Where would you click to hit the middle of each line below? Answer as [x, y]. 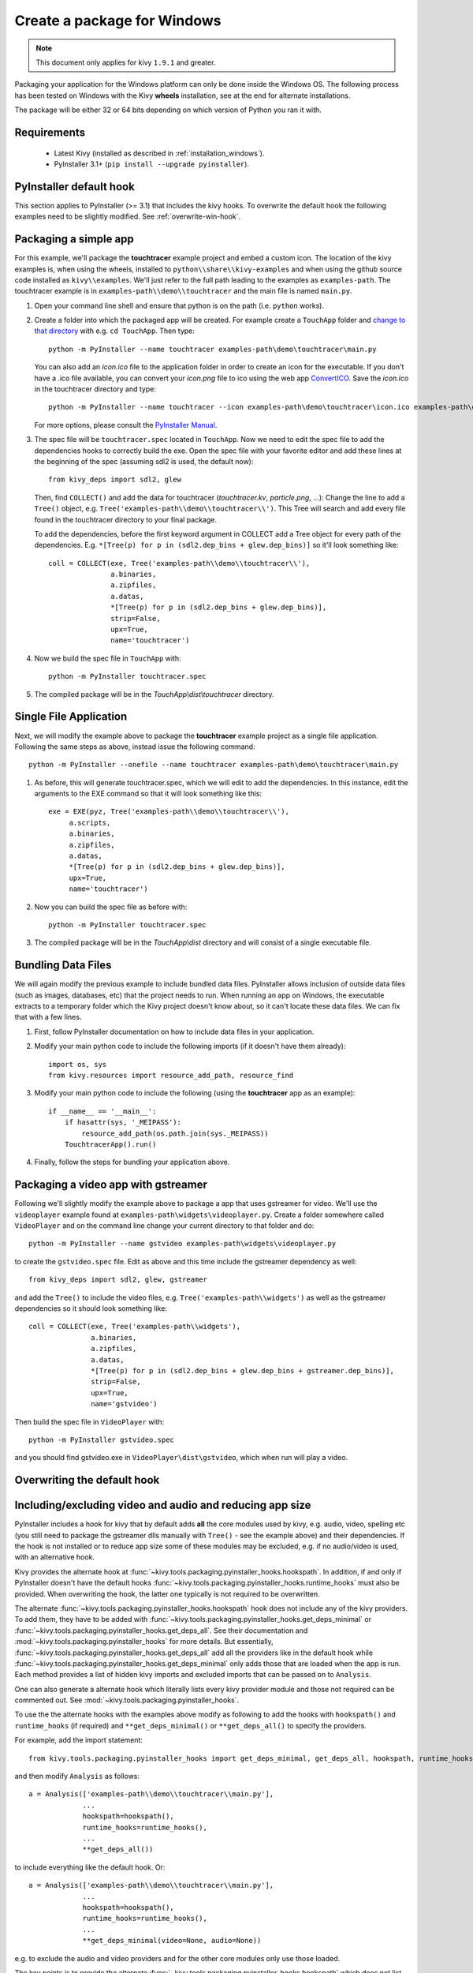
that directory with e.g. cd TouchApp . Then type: [114, 331]
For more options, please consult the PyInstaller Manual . [126, 425]
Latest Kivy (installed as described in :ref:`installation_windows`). [159, 153]
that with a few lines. [48, 1017]
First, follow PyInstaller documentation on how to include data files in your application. [174, 1031]
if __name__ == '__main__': [102, 1111]
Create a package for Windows [118, 21]
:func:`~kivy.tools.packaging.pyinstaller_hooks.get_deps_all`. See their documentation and [161, 1630]
